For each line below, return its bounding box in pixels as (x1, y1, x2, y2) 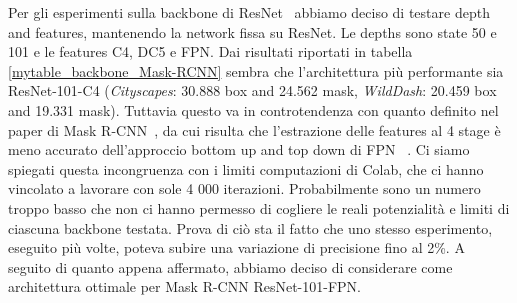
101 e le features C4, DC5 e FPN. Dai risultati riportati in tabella (8, 41, 413, 62)
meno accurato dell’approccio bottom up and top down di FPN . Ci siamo (8, 139, 470, 160)
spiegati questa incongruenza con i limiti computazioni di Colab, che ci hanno (8, 158, 484, 179)
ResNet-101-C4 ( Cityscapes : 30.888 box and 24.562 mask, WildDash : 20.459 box (8, 80, 497, 101)
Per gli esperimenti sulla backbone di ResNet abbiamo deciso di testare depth (8, 2, 490, 22)
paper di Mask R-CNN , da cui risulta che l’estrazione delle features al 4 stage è (8, 119, 501, 140)
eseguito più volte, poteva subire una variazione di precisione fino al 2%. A (8, 237, 465, 258)
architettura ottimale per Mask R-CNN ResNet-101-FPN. (8, 276, 361, 297)
